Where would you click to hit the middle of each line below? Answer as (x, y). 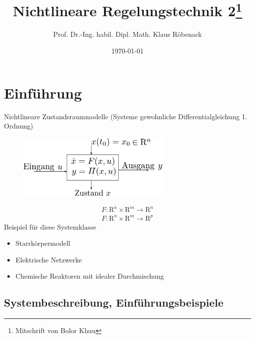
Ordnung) (19, 126)
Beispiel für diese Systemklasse (50, 226)
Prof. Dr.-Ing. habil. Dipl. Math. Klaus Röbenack (127, 34)
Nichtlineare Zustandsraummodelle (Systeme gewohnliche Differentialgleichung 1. (126, 116)
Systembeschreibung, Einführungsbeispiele (114, 302)
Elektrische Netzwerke (49, 259)
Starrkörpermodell (43, 243)
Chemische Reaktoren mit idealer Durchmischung (90, 276)
